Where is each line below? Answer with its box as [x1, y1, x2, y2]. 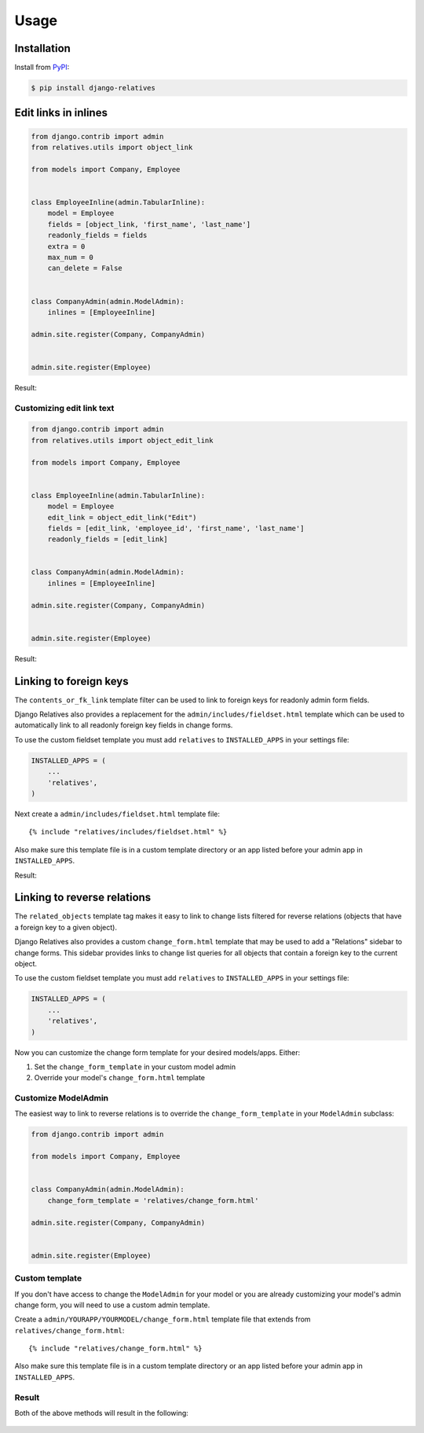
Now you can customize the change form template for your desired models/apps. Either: [14, 1047, 301, 1057]
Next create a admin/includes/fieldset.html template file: [14, 809, 220, 819]
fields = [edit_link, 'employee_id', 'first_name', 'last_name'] [47, 523, 305, 533]
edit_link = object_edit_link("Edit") [47, 513, 197, 522]
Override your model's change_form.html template [34, 1073, 206, 1083]
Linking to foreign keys [14, 674, 129, 687]
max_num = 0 [47, 252, 94, 262]
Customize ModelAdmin [14, 1093, 109, 1104]
